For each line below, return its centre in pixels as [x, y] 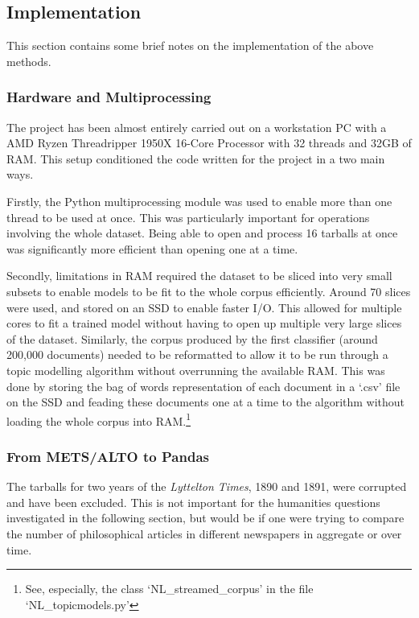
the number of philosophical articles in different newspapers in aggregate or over [204, 533]
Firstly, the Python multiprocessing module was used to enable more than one [199, 201]
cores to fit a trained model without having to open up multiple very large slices [204, 323]
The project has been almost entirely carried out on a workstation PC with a [197, 127]
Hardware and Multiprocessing [109, 97]
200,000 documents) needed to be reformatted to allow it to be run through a [197, 354]
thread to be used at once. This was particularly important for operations [188, 217]
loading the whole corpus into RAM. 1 [99, 419]
